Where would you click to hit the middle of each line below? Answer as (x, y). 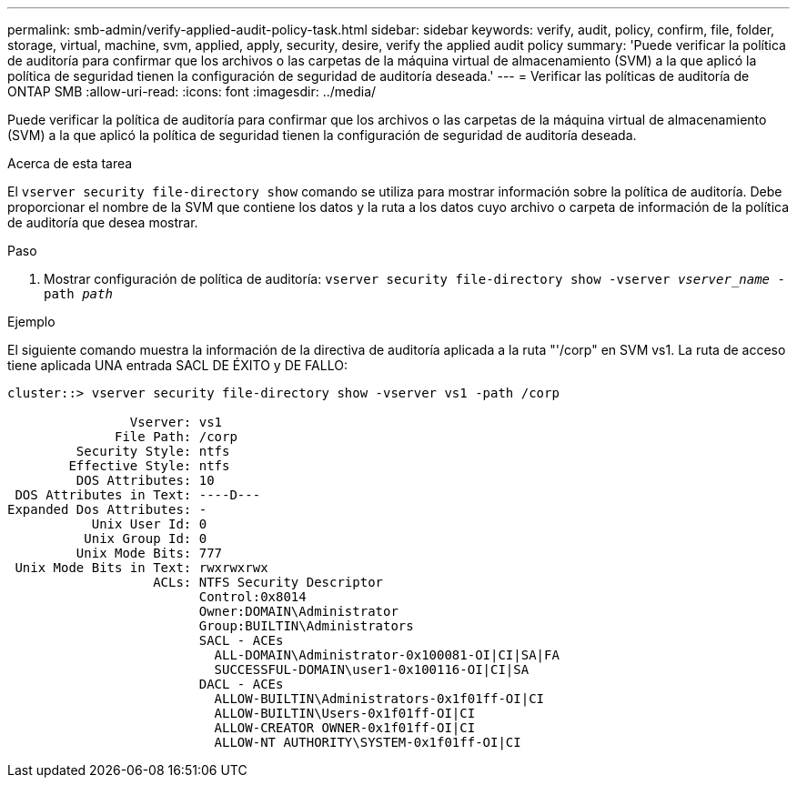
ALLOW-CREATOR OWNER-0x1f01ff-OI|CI (345, 728)
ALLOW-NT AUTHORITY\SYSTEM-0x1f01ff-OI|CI (368, 742)
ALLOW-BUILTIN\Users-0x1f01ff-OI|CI (345, 713)
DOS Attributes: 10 (145, 480)
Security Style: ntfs (153, 451)
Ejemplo (31, 322)
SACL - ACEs (241, 640)
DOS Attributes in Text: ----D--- (138, 495)
